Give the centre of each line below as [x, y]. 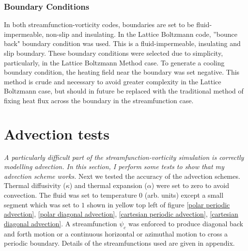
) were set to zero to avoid [190, 185]
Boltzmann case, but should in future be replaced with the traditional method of [124, 91]
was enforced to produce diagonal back [186, 223]
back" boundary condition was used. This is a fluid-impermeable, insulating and [122, 43]
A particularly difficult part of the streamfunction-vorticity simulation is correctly [124, 157]
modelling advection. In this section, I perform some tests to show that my [114, 166]
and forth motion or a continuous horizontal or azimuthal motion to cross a [116, 233]
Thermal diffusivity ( [35, 185]
